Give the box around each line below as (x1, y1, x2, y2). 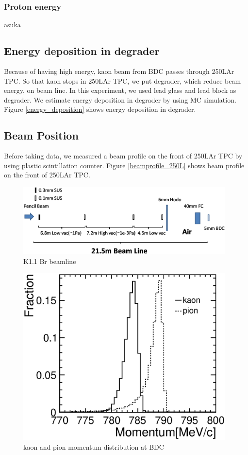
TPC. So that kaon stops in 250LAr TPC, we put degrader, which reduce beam (4, 75, 241, 86)
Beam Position (4, 128, 79, 143)
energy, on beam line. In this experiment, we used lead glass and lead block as (4, 85, 236, 95)
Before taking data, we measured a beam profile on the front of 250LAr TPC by (4, 151, 243, 161)
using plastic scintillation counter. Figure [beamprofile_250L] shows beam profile (4, 160, 245, 170)
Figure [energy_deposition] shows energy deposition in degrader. (4, 104, 196, 114)
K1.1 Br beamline (23, 256, 76, 266)
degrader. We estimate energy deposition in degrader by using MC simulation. (4, 94, 236, 105)
